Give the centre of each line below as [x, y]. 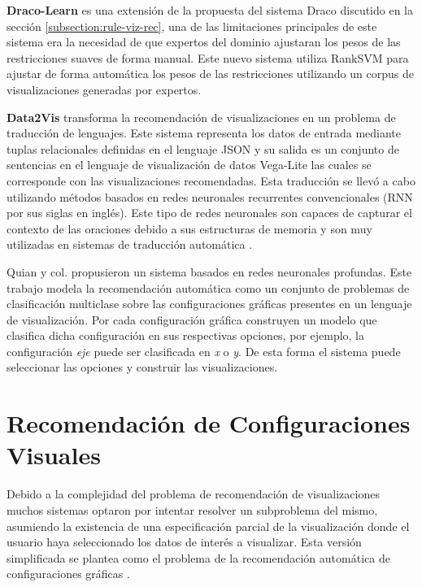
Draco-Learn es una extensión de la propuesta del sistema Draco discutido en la [210, 10]
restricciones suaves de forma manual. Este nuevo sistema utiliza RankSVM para [208, 57]
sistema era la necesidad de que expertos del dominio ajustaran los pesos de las [204, 42]
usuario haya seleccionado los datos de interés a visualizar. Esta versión [184, 542]
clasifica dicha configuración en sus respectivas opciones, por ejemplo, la [186, 335]
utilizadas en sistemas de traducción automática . [130, 244]
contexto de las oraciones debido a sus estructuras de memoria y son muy [189, 228]
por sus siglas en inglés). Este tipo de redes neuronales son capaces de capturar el [209, 213]
